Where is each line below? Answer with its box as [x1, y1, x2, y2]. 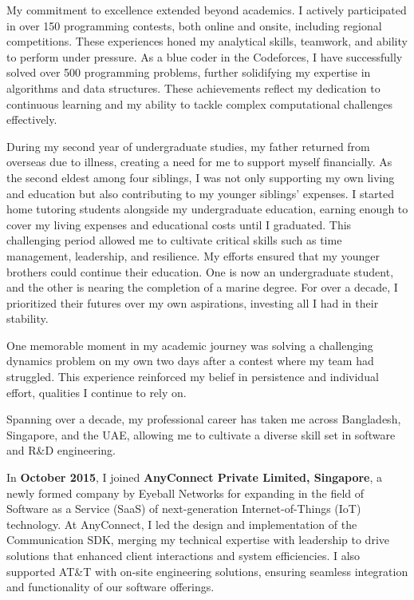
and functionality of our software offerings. [6, 578, 215, 595]
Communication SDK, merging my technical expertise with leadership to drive [6, 531, 390, 548]
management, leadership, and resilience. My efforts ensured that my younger [6, 247, 380, 264]
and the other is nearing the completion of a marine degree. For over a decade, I [6, 279, 398, 296]
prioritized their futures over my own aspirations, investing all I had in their [6, 294, 379, 311]
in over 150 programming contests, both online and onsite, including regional [6, 17, 382, 34]
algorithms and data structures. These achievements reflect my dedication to [6, 79, 380, 96]
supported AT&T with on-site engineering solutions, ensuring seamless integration [6, 562, 408, 579]
